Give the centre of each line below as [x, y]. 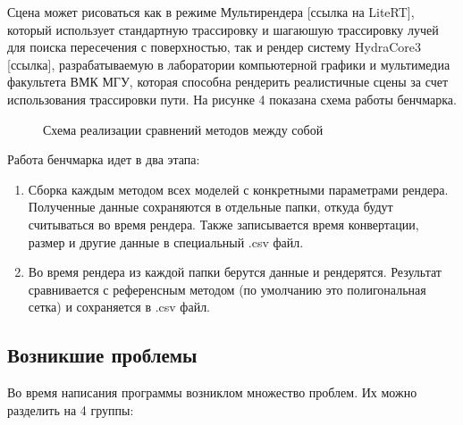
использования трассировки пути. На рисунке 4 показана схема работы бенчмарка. [232, 99]
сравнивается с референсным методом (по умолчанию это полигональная [227, 289]
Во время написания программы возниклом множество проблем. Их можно [212, 392]
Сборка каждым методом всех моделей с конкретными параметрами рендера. [238, 189]
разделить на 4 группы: [71, 409]
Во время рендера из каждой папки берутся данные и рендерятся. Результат [235, 272]
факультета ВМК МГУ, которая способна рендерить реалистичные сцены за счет [228, 82]
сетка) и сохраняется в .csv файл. [119, 307]
